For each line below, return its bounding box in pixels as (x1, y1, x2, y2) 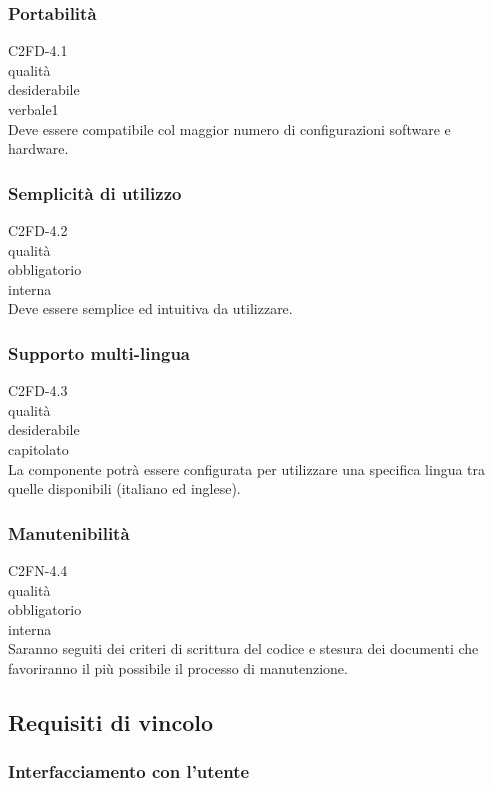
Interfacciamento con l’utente (8, 759, 250, 784)
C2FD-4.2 (8, 220, 68, 240)
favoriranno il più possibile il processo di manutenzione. (8, 657, 348, 678)
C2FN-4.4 (8, 559, 68, 580)
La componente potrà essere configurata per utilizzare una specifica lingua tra (8, 458, 486, 479)
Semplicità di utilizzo (8, 180, 182, 205)
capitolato (8, 438, 69, 459)
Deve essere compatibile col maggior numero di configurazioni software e (8, 118, 451, 139)
